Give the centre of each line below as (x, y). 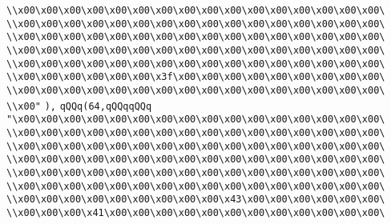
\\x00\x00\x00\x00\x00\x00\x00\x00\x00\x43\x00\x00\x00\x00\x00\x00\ (196, 200)
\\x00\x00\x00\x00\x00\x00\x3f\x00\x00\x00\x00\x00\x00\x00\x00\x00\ (196, 77)
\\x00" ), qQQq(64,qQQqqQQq (79, 106)
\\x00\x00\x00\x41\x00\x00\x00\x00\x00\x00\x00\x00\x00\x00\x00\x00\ (196, 212)
